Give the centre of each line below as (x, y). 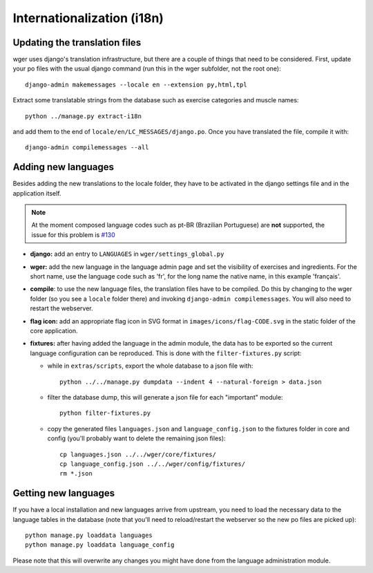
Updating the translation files (77, 43)
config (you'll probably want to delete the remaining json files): (136, 438)
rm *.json (76, 474)
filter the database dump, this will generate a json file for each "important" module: (165, 397)
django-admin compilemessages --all (87, 148)
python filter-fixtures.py (105, 413)
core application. (54, 331)
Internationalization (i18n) (88, 18)
